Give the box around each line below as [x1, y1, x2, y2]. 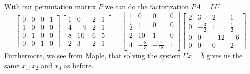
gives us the [206, 50, 243, 61]
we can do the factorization [105, 1, 189, 11]
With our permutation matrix [4, 1, 96, 11]
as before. [63, 60, 94, 70]
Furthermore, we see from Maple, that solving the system [4, 50, 181, 61]
